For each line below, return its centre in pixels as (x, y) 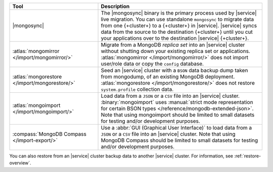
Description (115, 6)
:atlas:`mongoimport (36, 105)
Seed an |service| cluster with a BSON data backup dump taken (174, 70)
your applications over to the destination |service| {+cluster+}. (175, 38)
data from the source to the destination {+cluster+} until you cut (177, 32)
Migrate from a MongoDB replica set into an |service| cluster (173, 45)
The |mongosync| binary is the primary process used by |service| (179, 13)
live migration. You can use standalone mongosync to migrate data (177, 19)
